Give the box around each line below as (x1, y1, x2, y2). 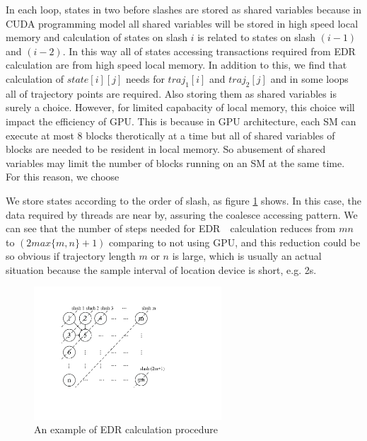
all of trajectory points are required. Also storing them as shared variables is (6, 86, 337, 101)
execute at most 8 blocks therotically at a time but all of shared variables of (6, 127, 335, 142)
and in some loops (270, 71, 349, 86)
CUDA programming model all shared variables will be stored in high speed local (6, 16, 359, 30)
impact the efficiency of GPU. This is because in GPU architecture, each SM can (6, 113, 356, 128)
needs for (125, 71, 165, 86)
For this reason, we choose (6, 169, 120, 184)
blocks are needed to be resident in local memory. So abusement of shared (6, 142, 326, 156)
